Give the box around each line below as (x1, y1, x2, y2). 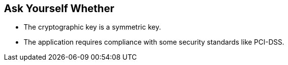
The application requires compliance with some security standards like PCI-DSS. (24, 38, 285, 47)
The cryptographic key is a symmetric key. (24, 23, 161, 32)
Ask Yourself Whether (4, 2, 115, 15)
